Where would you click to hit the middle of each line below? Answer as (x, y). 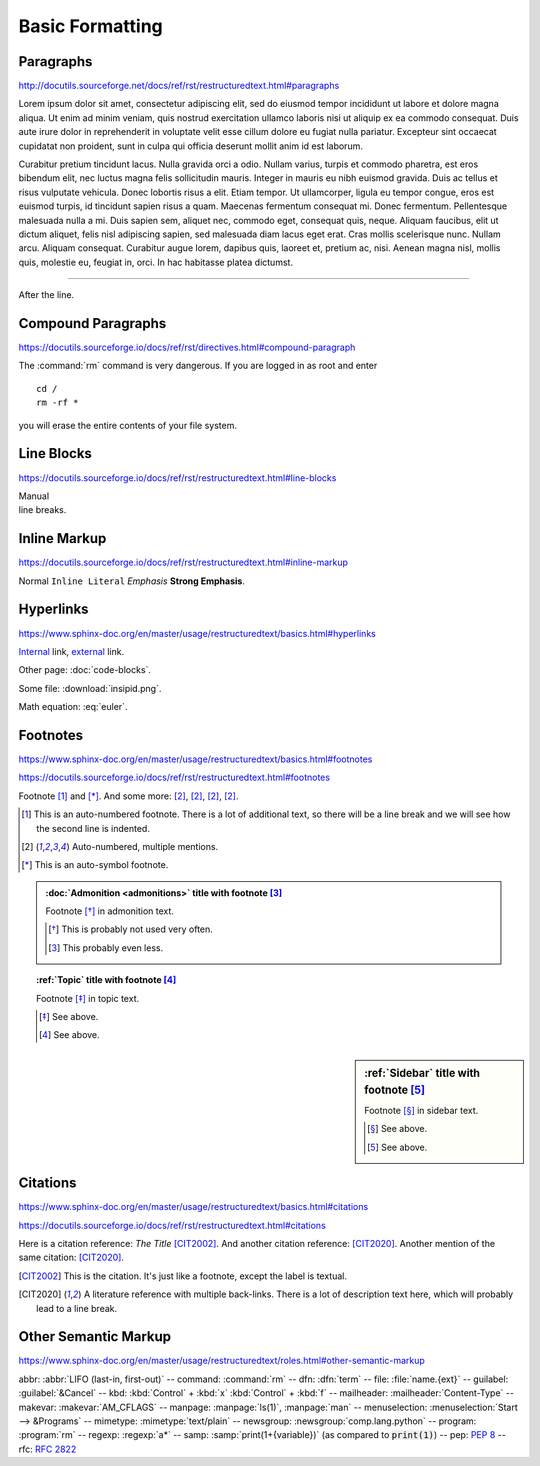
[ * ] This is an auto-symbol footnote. (95, 865)
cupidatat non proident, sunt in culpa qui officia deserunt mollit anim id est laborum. (191, 146)
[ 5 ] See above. (397, 1147)
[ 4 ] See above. (69, 1035)
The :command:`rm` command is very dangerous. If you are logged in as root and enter (198, 366)
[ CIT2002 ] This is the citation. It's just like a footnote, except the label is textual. (182, 1276)
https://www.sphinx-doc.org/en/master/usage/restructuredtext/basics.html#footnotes (195, 759)
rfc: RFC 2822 (47, 1449)
